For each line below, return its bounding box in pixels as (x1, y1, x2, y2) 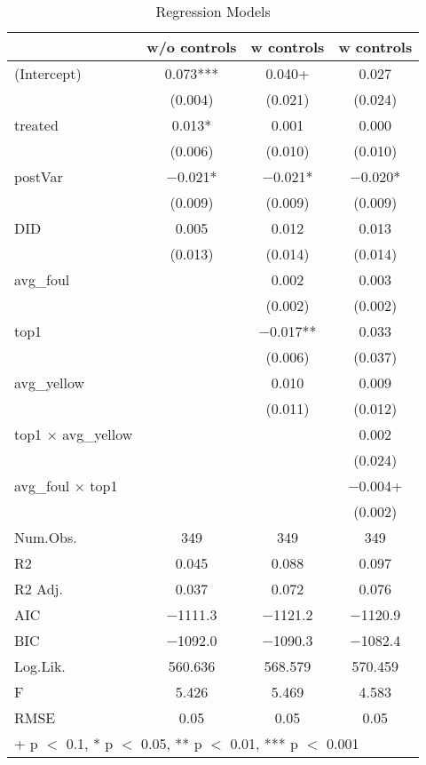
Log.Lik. (14, 656, 66, 676)
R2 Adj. (14, 578, 63, 599)
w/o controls (146, 36, 237, 57)
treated (14, 115, 59, 135)
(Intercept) (14, 63, 82, 84)
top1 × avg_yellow (14, 424, 133, 444)
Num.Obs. (14, 527, 77, 547)
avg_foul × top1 (14, 475, 118, 496)
